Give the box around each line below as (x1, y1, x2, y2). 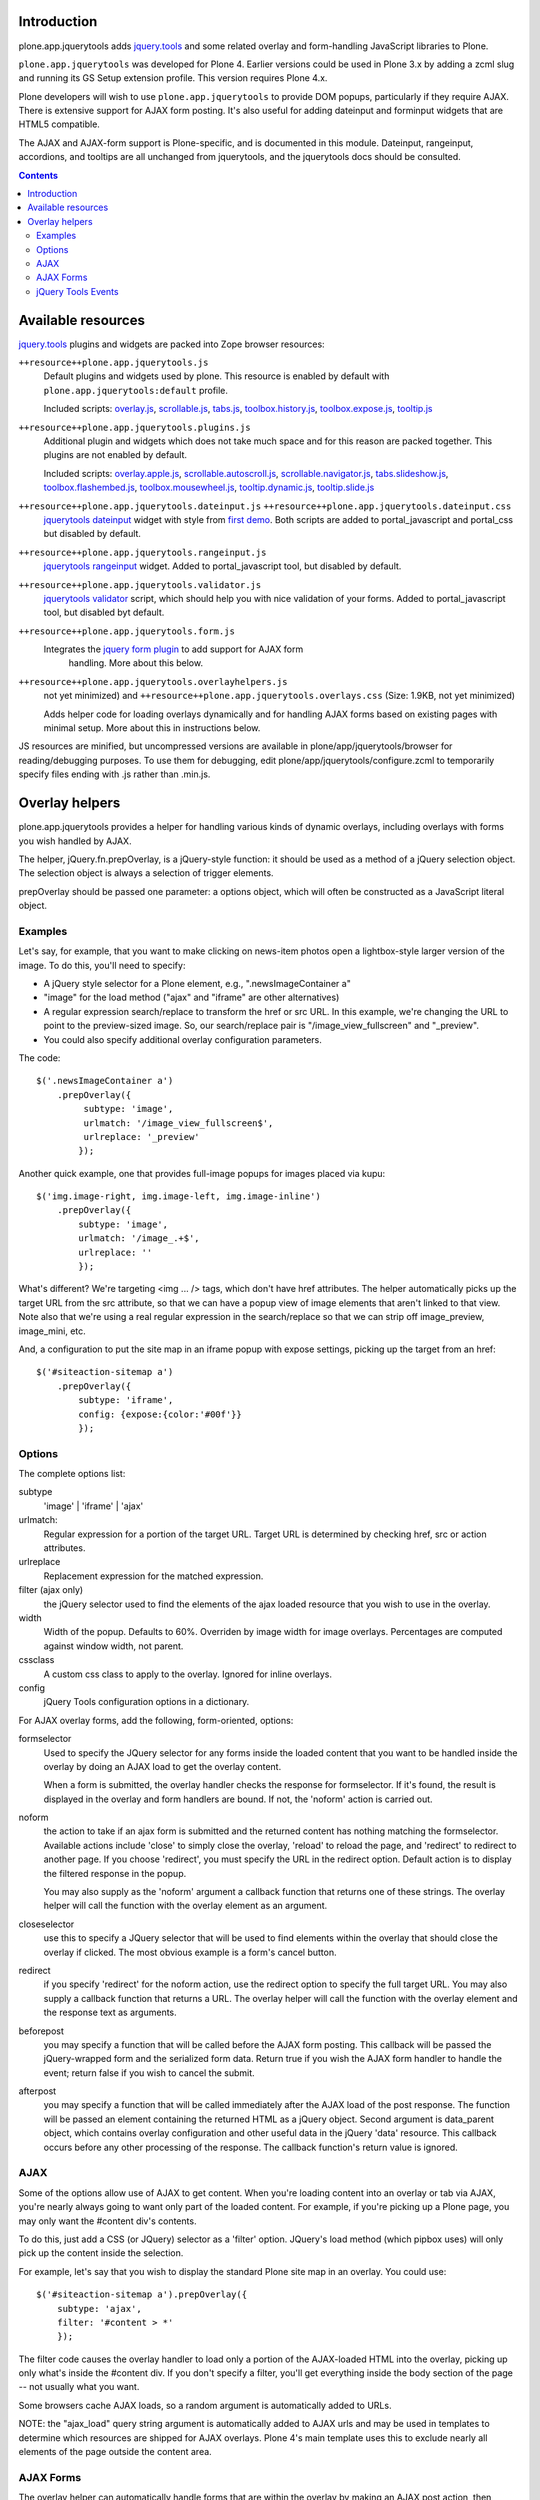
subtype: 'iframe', (78, 1395, 174, 1406)
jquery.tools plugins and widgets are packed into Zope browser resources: (18, 338, 325, 350)
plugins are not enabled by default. (43, 449, 188, 461)
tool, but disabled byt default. (43, 606, 165, 619)
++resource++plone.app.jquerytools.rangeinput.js (18, 546, 267, 558)
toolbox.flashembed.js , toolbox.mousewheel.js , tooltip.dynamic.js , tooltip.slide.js (43, 481, 375, 494)
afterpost (18, 2085, 57, 2097)
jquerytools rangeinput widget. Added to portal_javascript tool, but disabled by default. (43, 560, 402, 572)
